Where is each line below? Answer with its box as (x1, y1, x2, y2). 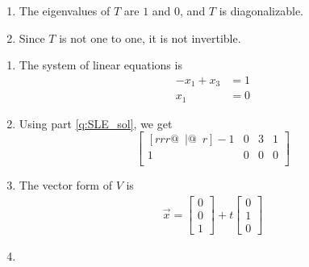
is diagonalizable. (219, 2, 304, 19)
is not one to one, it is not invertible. (59, 29, 241, 46)
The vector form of (19, 177, 112, 194)
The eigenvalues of (19, 2, 111, 19)
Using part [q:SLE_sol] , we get (19, 115, 173, 131)
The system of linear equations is (19, 56, 182, 73)
